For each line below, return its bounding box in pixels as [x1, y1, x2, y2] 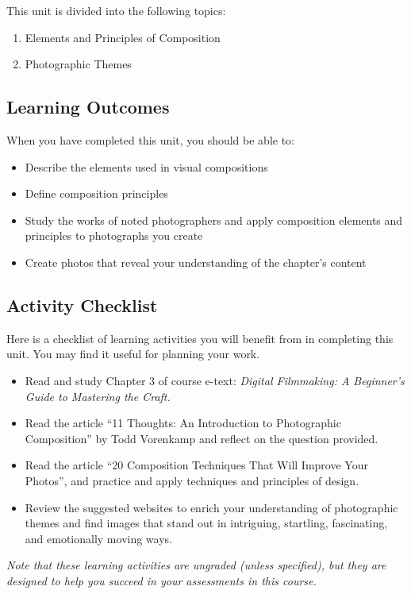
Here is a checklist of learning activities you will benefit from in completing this [6, 330, 394, 346]
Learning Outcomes [6, 94, 170, 119]
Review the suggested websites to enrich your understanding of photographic [25, 499, 398, 515]
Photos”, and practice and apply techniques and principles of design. [25, 472, 359, 488]
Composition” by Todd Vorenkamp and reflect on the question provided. [25, 430, 378, 446]
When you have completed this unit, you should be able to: [6, 131, 295, 148]
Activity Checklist [6, 292, 158, 317]
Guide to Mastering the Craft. [25, 388, 171, 404]
